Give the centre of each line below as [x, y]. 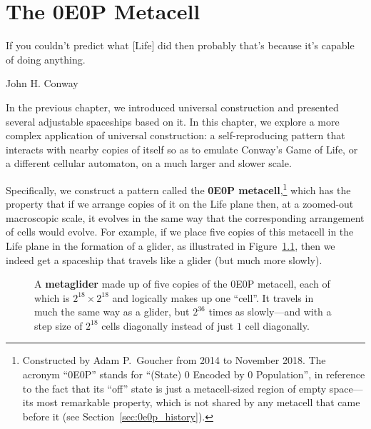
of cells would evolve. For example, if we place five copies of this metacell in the [180, 232]
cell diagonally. [277, 325]
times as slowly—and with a [270, 312]
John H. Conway [42, 83]
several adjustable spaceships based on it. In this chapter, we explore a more [173, 121]
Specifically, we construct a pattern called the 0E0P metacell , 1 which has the [178, 188]
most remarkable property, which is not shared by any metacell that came [198, 402]
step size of [59, 325]
